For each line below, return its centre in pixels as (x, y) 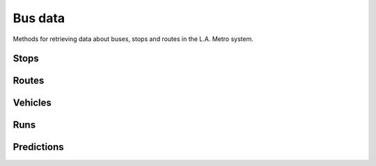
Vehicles (32, 103)
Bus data (39, 18)
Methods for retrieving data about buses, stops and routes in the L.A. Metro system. (133, 39)
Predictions (38, 147)
